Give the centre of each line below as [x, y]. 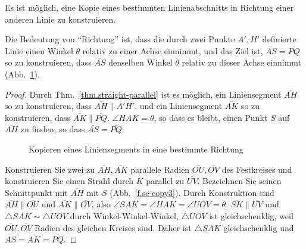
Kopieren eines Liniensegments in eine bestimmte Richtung [136, 149]
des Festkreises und [257, 169]
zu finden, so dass [53, 129]
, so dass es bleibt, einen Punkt [211, 117]
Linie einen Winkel [39, 50]
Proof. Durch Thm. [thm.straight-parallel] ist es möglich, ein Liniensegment [143, 94]
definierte [279, 39]
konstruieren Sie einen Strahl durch [69, 181]
